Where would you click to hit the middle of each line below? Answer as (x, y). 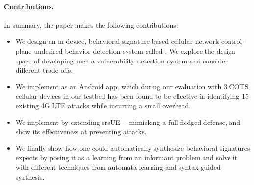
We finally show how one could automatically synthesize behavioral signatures (133, 148)
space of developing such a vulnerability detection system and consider (121, 60)
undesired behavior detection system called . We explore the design (135, 51)
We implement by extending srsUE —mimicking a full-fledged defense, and (128, 122)
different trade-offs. (44, 70)
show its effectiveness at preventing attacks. (81, 132)
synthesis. (30, 176)
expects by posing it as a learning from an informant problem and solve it (127, 157)
